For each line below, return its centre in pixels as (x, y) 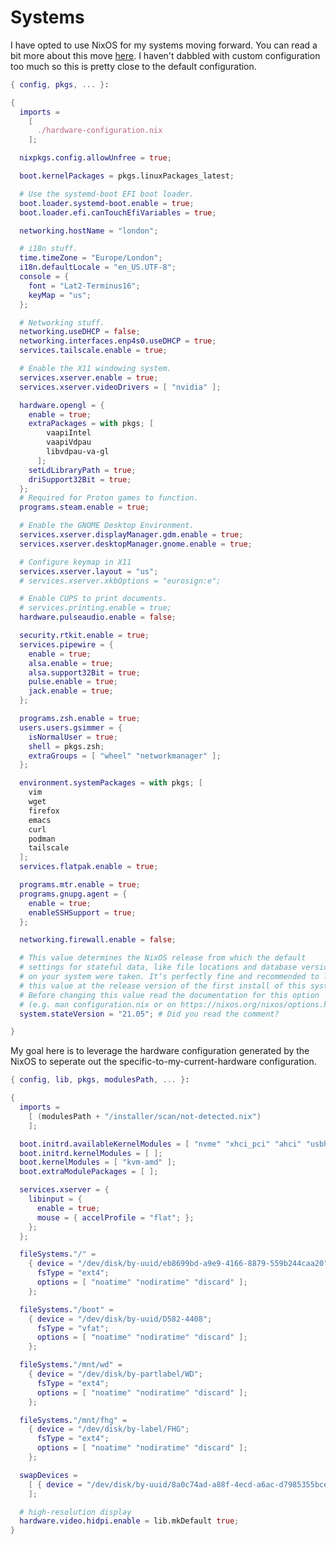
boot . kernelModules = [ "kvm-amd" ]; (98, 1162)
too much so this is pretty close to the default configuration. (133, 66)
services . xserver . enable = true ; (89, 377)
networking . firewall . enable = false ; (98, 940)
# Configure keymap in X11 (75, 562)
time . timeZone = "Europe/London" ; (91, 258)
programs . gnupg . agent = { (73, 894)
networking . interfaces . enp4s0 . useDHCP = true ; (118, 341)
